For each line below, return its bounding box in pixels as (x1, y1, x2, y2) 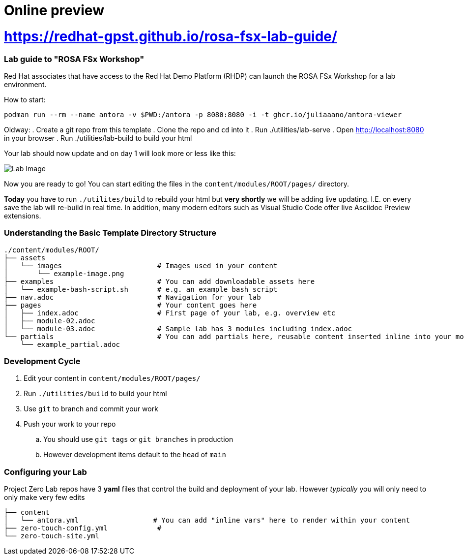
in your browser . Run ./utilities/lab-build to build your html (4, 133, 192, 142)
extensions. (4, 211, 41, 220)
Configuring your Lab (4, 466, 87, 477)
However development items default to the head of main (43, 450, 226, 459)
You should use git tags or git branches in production (43, 435, 233, 444)
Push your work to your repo (24, 420, 116, 429)
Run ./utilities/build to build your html (24, 389, 167, 398)
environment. (4, 80, 47, 89)
